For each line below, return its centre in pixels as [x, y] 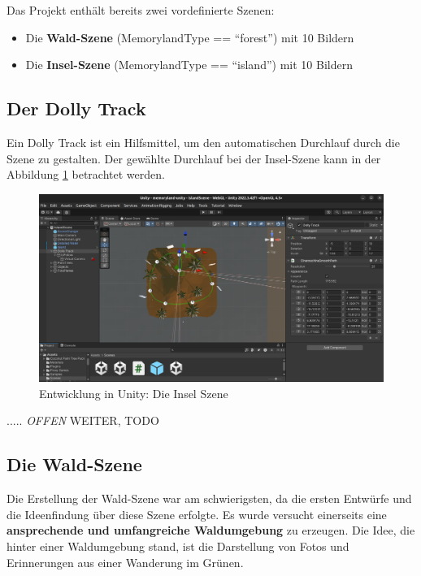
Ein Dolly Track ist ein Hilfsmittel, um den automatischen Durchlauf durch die [203, 142]
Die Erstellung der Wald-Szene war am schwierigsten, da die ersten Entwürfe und [209, 498]
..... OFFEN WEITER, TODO [83, 420]
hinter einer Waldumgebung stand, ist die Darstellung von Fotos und [178, 546]
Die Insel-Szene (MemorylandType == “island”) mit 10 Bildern [189, 65]
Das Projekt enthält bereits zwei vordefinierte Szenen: [141, 10]
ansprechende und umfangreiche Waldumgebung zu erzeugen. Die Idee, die [211, 530]
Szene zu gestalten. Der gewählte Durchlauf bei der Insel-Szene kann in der [194, 158]
